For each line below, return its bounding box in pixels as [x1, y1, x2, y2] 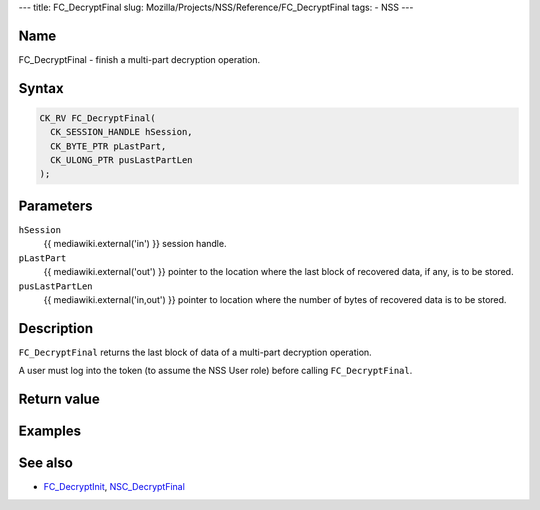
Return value [18, 391, 100, 408]
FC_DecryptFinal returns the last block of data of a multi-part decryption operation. [18, 346, 372, 358]
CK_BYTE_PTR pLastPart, [50, 140, 167, 152]
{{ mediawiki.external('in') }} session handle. [43, 238, 227, 250]
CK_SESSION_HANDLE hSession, [50, 126, 194, 138]
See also [18, 455, 74, 472]
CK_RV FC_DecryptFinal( [39, 112, 157, 124]
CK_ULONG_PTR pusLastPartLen [50, 155, 194, 166]
